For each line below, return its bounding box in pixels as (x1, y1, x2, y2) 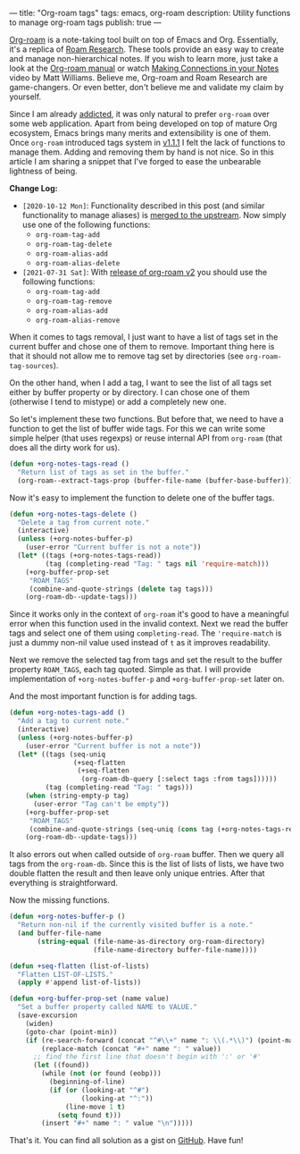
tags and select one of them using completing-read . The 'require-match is (9, 628, 282, 638)
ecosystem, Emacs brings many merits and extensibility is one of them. (9, 128, 271, 138)
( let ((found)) (32, 1061, 90, 1070)
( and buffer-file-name (17, 929, 102, 938)
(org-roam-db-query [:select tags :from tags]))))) (80, 775, 278, 784)
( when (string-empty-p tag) (25, 791, 129, 800)
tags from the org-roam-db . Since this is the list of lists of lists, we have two (9, 858, 284, 870)
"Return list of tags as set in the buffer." (17, 467, 190, 476)
